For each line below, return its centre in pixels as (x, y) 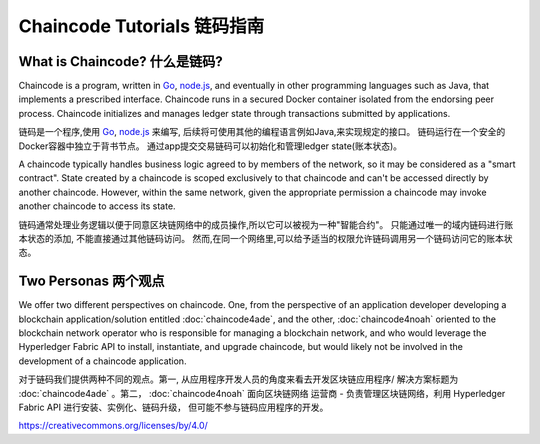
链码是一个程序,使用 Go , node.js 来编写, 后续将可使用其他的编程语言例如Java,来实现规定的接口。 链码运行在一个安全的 (262, 132)
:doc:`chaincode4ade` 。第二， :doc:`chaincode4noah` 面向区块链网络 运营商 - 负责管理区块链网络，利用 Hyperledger (262, 393)
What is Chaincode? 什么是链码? (121, 61)
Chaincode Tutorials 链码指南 (141, 26)
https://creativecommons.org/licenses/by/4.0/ (113, 426)
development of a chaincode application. (102, 361)
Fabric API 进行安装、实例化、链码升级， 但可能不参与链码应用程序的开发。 (173, 407)
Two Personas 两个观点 (91, 281)
